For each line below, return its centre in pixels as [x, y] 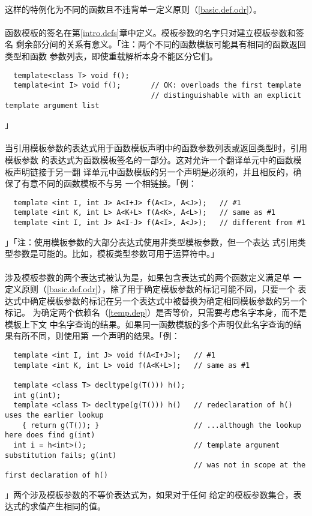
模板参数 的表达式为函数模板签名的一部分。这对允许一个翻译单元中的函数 [149, 159]
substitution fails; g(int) [61, 455]
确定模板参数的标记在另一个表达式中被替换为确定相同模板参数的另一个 [168, 300]
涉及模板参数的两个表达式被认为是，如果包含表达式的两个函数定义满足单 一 [153, 277]
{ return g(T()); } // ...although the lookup [161, 425]
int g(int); [37, 395]
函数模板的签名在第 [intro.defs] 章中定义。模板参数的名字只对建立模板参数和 [150, 32]
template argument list [52, 105]
